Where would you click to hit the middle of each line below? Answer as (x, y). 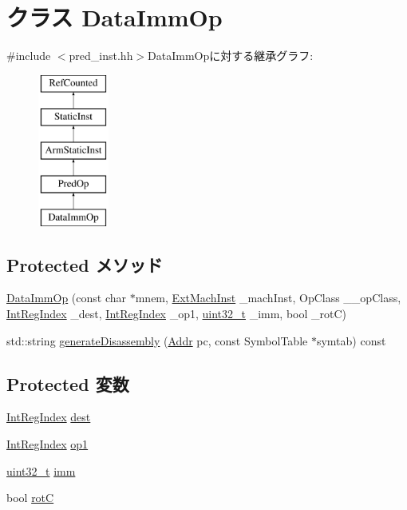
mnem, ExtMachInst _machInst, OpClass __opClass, (268, 298)
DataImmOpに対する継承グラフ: (231, 56)
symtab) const (351, 340)
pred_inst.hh (101, 56)
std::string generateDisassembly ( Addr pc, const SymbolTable (157, 340)
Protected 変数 (68, 383)
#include (29, 56)
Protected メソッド (85, 264)
